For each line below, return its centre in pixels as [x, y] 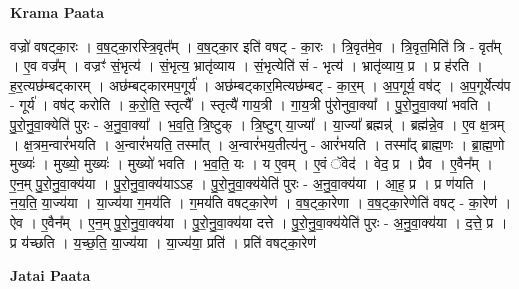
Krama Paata [57, 12]
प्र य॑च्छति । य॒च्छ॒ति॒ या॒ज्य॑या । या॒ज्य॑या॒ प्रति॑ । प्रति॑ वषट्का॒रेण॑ [163, 241]
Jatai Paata [50, 275]
